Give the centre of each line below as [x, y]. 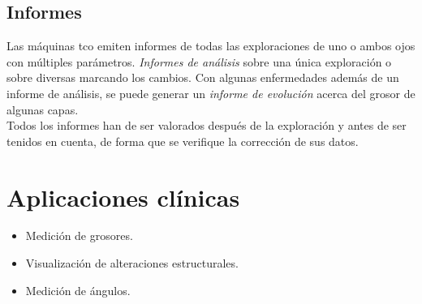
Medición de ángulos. [78, 290]
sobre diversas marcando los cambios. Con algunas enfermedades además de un [203, 77]
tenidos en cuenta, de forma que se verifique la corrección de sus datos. [183, 141]
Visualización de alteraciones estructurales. [132, 263]
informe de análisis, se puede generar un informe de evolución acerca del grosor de [211, 93]
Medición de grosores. [79, 235]
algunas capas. [43, 109]
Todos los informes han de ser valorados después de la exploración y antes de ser [207, 125]
